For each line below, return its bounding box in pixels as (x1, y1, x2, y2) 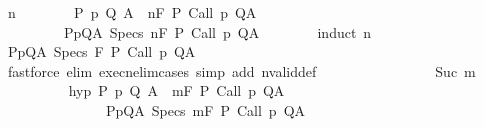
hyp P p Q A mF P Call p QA (68, 80, 285, 101)
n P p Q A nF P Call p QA (7, 2, 257, 22)
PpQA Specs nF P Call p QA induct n (63, 21, 372, 42)
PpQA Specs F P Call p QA (7, 41, 196, 62)
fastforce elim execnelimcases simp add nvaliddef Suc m (7, 60, 476, 81)
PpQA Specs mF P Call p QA (105, 99, 306, 120)
